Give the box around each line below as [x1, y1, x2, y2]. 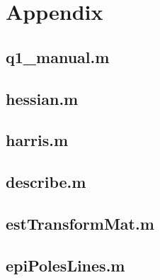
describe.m [6, 171, 86, 193]
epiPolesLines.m [6, 254, 125, 276]
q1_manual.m [6, 45, 110, 67]
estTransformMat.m [6, 212, 154, 234]
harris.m [6, 129, 69, 151]
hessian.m [6, 87, 79, 109]
